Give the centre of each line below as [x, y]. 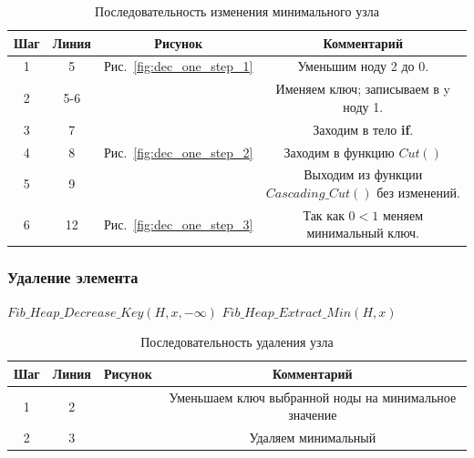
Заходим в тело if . [363, 129]
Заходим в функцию [339, 152]
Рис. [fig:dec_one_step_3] [178, 224]
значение [313, 415]
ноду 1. [363, 106]
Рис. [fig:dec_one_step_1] [178, 66]
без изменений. [418, 192]
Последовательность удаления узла [237, 342]
